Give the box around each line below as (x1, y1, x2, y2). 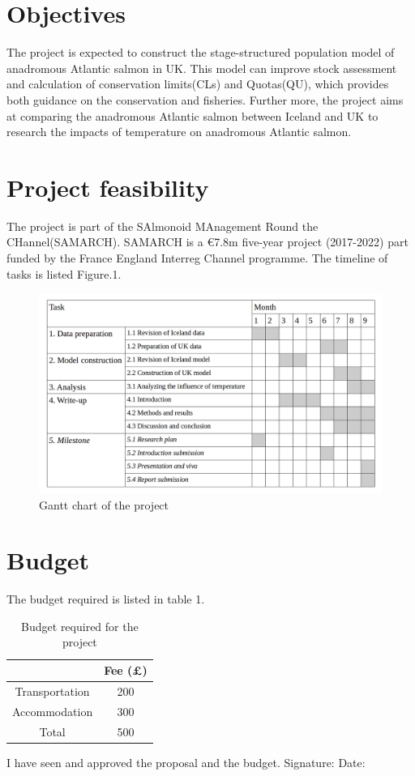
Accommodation (12, 702, 93, 719)
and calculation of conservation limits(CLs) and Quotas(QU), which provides (6, 75, 389, 92)
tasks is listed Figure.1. (6, 265, 122, 282)
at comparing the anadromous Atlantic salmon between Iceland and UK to (6, 107, 379, 124)
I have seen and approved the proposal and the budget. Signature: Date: (6, 753, 366, 770)
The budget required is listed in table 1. (6, 591, 205, 608)
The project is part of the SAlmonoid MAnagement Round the (6, 217, 319, 234)
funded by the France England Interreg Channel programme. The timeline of (6, 249, 388, 266)
